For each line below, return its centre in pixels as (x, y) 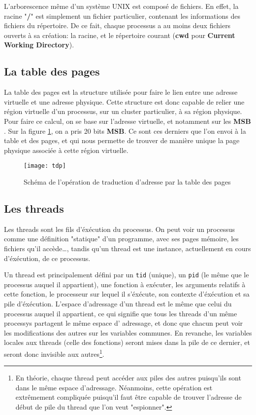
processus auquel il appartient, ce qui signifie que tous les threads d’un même (121, 313)
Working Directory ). (39, 45)
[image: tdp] (45, 166)
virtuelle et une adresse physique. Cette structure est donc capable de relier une (124, 101)
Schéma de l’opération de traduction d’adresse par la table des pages (127, 181)
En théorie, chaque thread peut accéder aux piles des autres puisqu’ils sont (128, 378)
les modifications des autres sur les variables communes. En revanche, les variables (128, 332)
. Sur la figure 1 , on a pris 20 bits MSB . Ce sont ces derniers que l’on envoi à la (125, 131)
